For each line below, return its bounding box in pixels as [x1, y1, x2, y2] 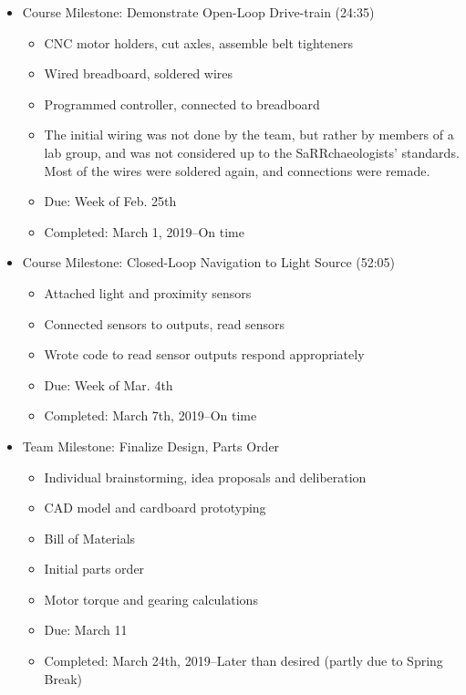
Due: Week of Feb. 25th [44, 192, 177, 211]
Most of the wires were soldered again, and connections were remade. [44, 161, 430, 180]
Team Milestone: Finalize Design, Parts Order [22, 436, 280, 455]
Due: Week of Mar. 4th [44, 375, 173, 394]
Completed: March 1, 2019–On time [44, 222, 244, 241]
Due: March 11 [44, 620, 128, 639]
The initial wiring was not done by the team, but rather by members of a [44, 125, 454, 144]
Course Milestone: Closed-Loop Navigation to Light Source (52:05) [22, 253, 396, 272]
